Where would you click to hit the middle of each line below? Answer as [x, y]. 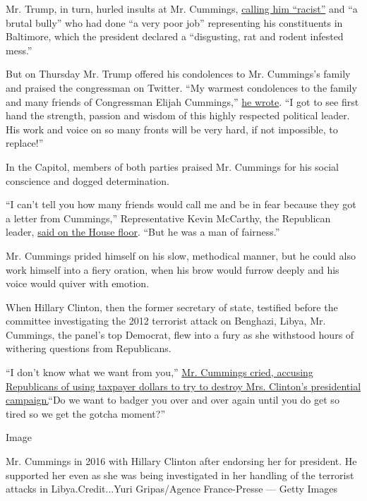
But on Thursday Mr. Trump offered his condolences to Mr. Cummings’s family [178, 74]
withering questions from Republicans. [89, 348]
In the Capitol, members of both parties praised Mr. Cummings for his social [172, 166]
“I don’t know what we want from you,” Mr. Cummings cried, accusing [160, 372]
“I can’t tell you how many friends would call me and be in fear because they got [181, 204]
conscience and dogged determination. [88, 180]
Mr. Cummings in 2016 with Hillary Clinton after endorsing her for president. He [181, 461]
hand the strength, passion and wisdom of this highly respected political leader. [178, 115]
